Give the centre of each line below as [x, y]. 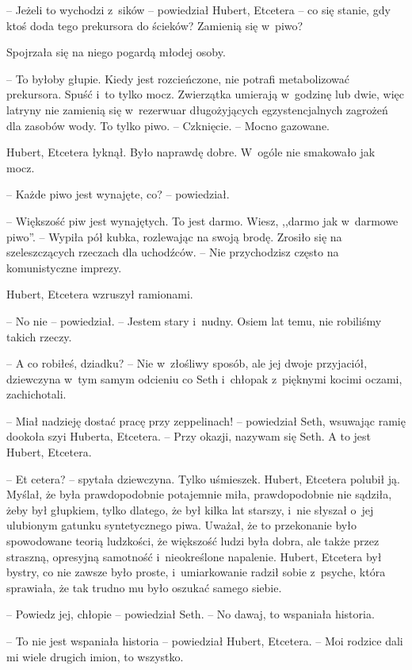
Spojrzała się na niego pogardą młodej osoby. [116, 52]
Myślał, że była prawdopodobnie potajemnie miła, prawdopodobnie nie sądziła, [199, 494]
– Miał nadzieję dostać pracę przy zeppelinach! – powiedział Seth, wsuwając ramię [206, 420]
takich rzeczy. [39, 336]
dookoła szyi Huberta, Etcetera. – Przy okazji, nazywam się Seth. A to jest [189, 436]
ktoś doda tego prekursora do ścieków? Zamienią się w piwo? [155, 25]
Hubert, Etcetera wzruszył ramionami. [100, 294]
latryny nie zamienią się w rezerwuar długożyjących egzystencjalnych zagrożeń [197, 109]
